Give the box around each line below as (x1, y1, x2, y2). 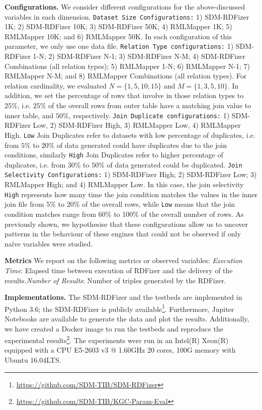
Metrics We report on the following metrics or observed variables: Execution (5, 255, 242, 266)
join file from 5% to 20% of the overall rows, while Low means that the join (5, 199, 235, 209)
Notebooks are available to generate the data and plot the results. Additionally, (5, 313, 249, 324)
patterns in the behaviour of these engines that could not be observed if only (5, 228, 241, 239)
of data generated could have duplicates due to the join (56, 139, 227, 150)
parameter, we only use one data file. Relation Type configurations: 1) (5, 41, 234, 51)
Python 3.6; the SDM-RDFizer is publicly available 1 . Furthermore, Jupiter (5, 302, 234, 314)
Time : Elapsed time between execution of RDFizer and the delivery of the (5, 265, 233, 275)
